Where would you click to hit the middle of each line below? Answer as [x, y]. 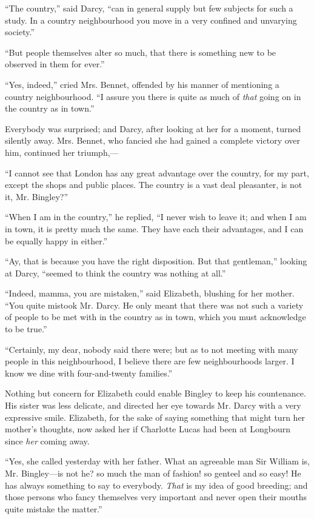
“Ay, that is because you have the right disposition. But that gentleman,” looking [156, 261]
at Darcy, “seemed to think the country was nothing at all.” [115, 273]
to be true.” [26, 329]
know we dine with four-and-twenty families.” [89, 373]
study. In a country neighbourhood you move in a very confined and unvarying [151, 20]
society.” [20, 32]
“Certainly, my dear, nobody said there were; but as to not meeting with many [152, 349]
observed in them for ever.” [55, 64]
